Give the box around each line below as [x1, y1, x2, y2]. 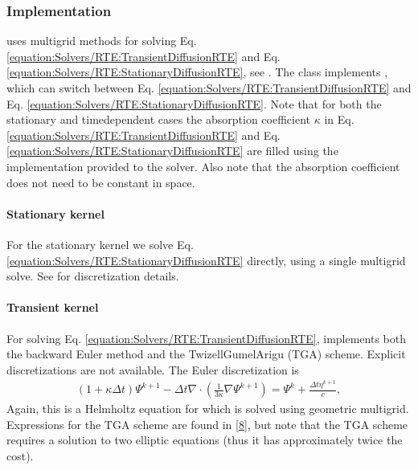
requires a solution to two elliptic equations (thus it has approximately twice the [6, 431, 403, 448]
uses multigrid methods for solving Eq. [6, 32, 197, 49]
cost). [6, 447, 34, 464]
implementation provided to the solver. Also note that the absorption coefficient [6, 157, 400, 174]
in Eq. [324, 111, 354, 128]
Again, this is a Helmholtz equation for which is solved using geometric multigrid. [6, 400, 409, 417]
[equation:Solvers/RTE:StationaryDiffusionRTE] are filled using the [6, 142, 338, 159]
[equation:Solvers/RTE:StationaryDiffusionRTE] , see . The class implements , [6, 63, 388, 80]
